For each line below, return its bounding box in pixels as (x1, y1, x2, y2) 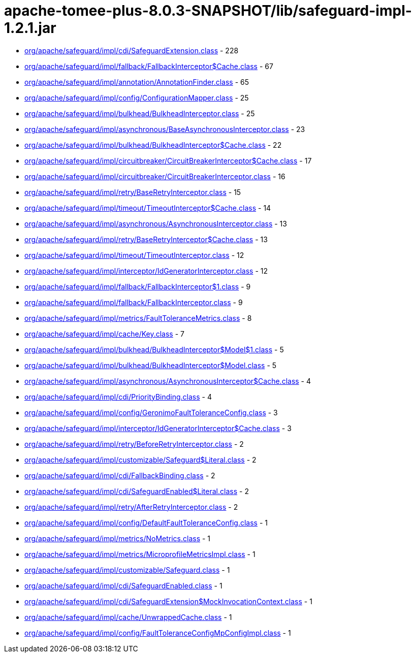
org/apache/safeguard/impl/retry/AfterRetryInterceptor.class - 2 (24, 502, 238, 511)
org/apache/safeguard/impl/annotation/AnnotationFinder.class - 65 (24, 77, 249, 86)
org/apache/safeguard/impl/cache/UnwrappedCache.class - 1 (24, 612, 232, 621)
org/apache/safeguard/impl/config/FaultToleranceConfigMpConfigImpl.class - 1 (24, 628, 291, 637)
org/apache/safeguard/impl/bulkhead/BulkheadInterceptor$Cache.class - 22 (24, 140, 282, 149)
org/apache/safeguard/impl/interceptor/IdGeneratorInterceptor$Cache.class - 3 (24, 423, 292, 433)
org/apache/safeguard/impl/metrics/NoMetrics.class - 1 (24, 534, 211, 543)
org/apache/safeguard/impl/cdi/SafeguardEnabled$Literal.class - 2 (24, 486, 249, 496)
